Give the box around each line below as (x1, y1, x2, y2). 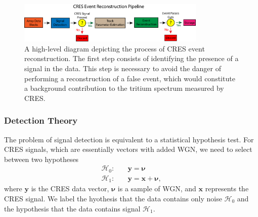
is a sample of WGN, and (117, 183, 196, 194)
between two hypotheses (4, 153, 79, 164)
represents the (205, 183, 249, 194)
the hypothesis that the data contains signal (4, 203, 141, 213)
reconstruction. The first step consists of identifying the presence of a (24, 53, 239, 64)
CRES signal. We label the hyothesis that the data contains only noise (4, 193, 222, 203)
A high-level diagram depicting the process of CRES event (24, 43, 205, 53)
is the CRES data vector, (31, 183, 109, 194)
